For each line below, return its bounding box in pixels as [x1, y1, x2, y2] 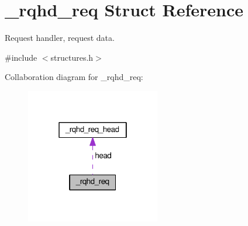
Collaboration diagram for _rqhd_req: [5, 71, 143, 83]
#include [5, 51, 37, 63]
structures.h [50, 51, 94, 63]
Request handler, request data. [5, 32, 115, 44]
